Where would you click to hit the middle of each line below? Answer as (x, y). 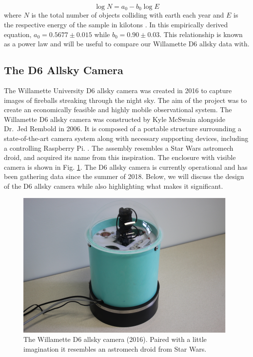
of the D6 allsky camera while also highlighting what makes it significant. (114, 186)
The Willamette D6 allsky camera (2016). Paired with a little (115, 339)
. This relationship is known (201, 34)
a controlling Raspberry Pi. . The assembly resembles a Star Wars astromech (119, 148)
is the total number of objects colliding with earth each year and (128, 15)
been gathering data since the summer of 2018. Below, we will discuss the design (124, 176)
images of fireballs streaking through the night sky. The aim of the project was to (126, 100)
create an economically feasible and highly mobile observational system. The (118, 109)
